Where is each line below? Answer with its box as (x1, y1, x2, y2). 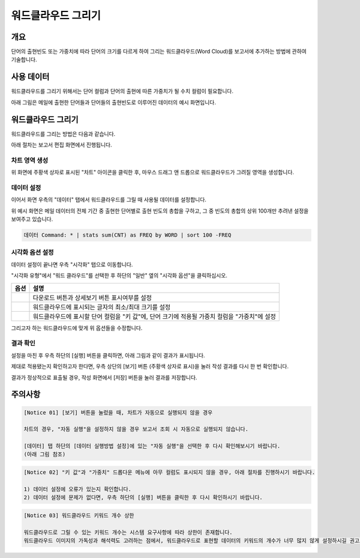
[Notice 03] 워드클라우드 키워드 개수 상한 (23, 512, 134, 519)
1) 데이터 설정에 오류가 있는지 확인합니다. (23, 485, 131, 493)
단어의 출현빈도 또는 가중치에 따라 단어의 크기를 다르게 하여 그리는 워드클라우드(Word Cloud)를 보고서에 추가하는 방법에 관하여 (11, 48, 307, 55)
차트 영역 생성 (11, 156, 49, 165)
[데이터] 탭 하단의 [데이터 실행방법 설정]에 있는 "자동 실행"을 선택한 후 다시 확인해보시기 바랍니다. (23, 443, 281, 450)
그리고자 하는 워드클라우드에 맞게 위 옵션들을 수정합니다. (11, 324, 143, 332)
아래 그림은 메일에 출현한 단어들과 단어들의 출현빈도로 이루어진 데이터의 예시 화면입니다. (11, 99, 216, 106)
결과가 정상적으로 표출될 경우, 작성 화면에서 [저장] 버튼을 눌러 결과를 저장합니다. (11, 374, 197, 381)
